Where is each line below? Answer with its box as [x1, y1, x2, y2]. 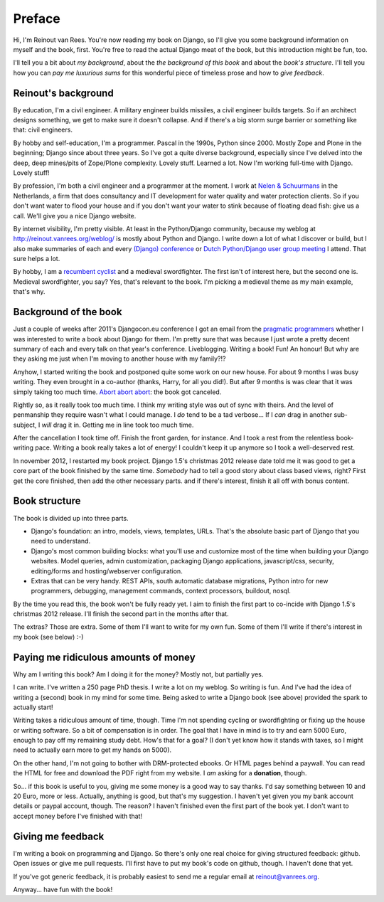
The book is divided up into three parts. [13, 514, 129, 522]
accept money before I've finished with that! [13, 812, 142, 820]
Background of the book [13, 306, 122, 318]
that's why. [13, 287, 46, 296]
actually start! [13, 703, 53, 711]
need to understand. [31, 537, 91, 546]
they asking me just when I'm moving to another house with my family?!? [13, 354, 226, 363]
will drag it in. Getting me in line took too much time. [41, 420, 194, 429]
